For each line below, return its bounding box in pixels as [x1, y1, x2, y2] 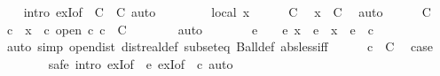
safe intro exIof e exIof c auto [48, 54, 233, 72]
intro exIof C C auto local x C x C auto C [23, 3, 431, 20]
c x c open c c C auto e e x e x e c [6, 19, 373, 38]
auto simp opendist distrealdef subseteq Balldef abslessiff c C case [6, 37, 434, 56]
